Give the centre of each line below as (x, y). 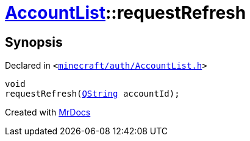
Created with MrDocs (48, 112)
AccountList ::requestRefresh (126, 13)
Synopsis (34, 42)
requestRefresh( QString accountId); (92, 94)
